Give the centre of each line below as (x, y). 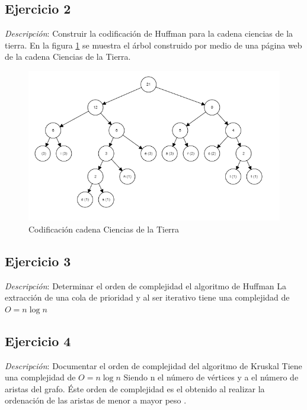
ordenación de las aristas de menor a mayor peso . (96, 400)
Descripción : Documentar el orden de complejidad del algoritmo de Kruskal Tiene (153, 365)
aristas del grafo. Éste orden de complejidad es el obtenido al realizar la (135, 388)
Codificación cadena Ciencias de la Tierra (104, 229)
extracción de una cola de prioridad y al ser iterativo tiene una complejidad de (147, 297)
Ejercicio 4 (38, 340)
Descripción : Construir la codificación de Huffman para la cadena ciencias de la (149, 33)
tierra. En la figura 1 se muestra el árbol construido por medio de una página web (153, 45)
